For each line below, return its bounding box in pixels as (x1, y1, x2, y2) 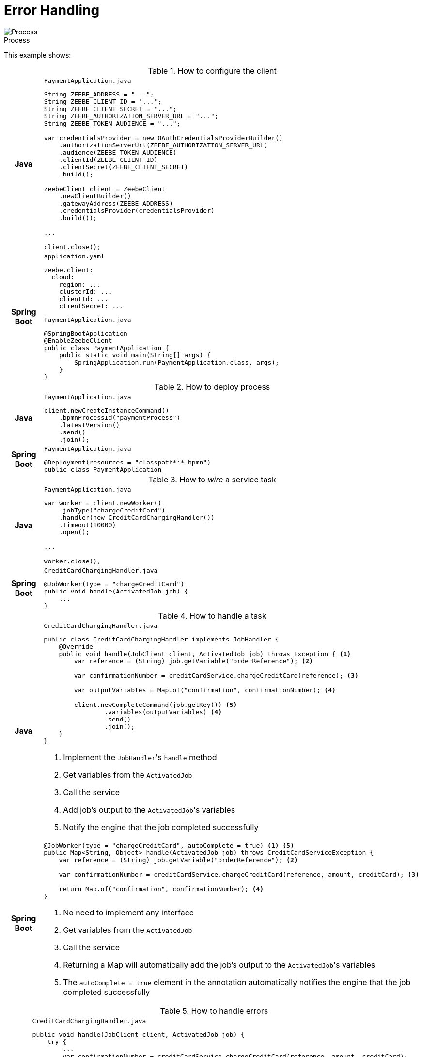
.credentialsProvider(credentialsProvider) (59, 207, 215, 214)
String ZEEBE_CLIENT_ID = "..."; (44, 97, 162, 105)
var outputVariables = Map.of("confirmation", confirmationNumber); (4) (74, 686, 336, 694)
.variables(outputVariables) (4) (104, 708, 222, 716)
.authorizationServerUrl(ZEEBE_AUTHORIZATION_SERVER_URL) (59, 141, 268, 149)
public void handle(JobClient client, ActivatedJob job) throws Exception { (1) (59, 650, 351, 657)
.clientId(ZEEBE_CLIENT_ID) (59, 156, 158, 163)
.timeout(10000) (59, 521, 116, 528)
